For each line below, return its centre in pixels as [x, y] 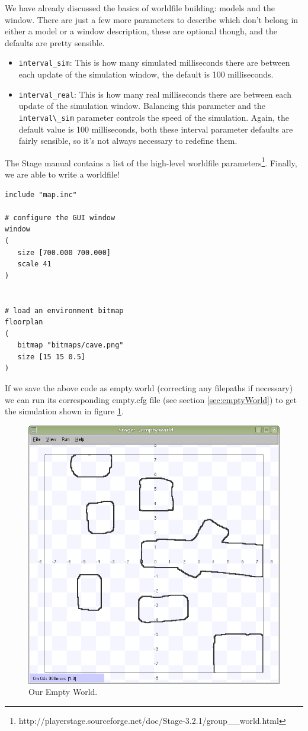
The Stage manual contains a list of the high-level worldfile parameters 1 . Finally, [151, 162]
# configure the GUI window [60, 218]
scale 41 [34, 264]
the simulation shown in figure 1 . [64, 411]
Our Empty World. [63, 692]
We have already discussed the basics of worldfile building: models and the [140, 8]
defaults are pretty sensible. [55, 42]
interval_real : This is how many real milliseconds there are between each [155, 94]
